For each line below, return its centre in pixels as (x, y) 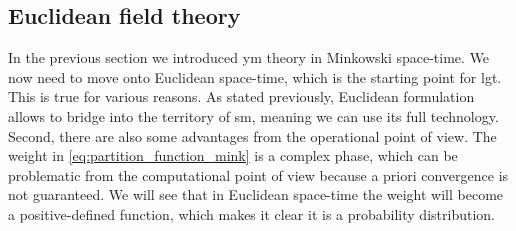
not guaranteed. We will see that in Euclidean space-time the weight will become (256, 194)
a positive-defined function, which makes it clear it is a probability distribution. (251, 213)
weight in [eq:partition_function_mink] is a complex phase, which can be (233, 155)
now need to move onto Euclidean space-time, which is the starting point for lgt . (255, 76)
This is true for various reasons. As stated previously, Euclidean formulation (241, 96)
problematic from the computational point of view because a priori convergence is (258, 174)
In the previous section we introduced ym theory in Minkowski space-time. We (249, 57)
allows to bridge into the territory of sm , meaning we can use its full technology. (253, 115)
